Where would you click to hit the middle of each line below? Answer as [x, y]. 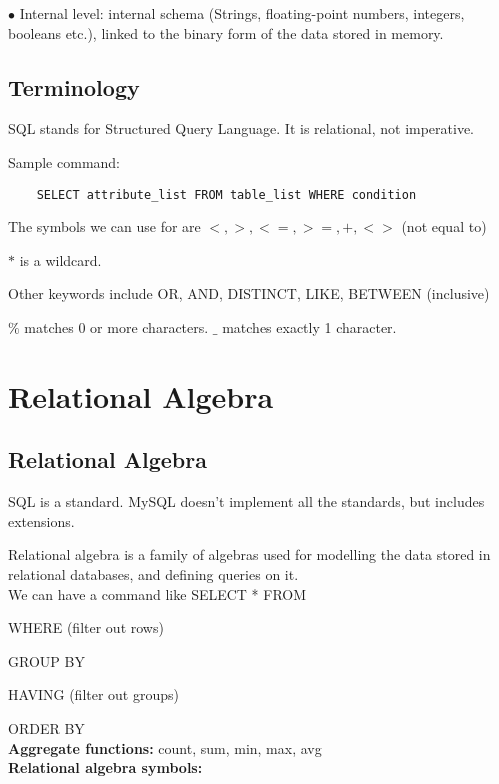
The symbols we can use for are [104, 226]
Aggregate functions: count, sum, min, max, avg [165, 747]
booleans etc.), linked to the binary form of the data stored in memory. [226, 32]
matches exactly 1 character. [309, 327]
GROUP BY [46, 660]
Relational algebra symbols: [105, 767]
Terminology [74, 86]
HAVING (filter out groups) [93, 694]
